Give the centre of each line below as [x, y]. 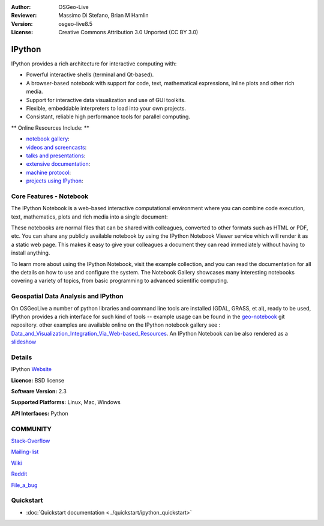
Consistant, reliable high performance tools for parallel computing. [108, 116]
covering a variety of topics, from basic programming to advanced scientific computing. [120, 281]
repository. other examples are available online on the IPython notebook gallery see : [116, 325]
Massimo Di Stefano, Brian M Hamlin [103, 16]
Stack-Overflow [31, 441]
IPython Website [31, 369]
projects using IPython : [55, 181]
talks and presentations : [56, 156]
